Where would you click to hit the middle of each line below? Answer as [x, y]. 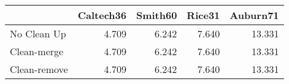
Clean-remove [39, 69]
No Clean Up [38, 33]
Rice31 [203, 15]
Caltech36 [102, 15]
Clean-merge [37, 51]
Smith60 [156, 15]
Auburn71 [254, 15]
